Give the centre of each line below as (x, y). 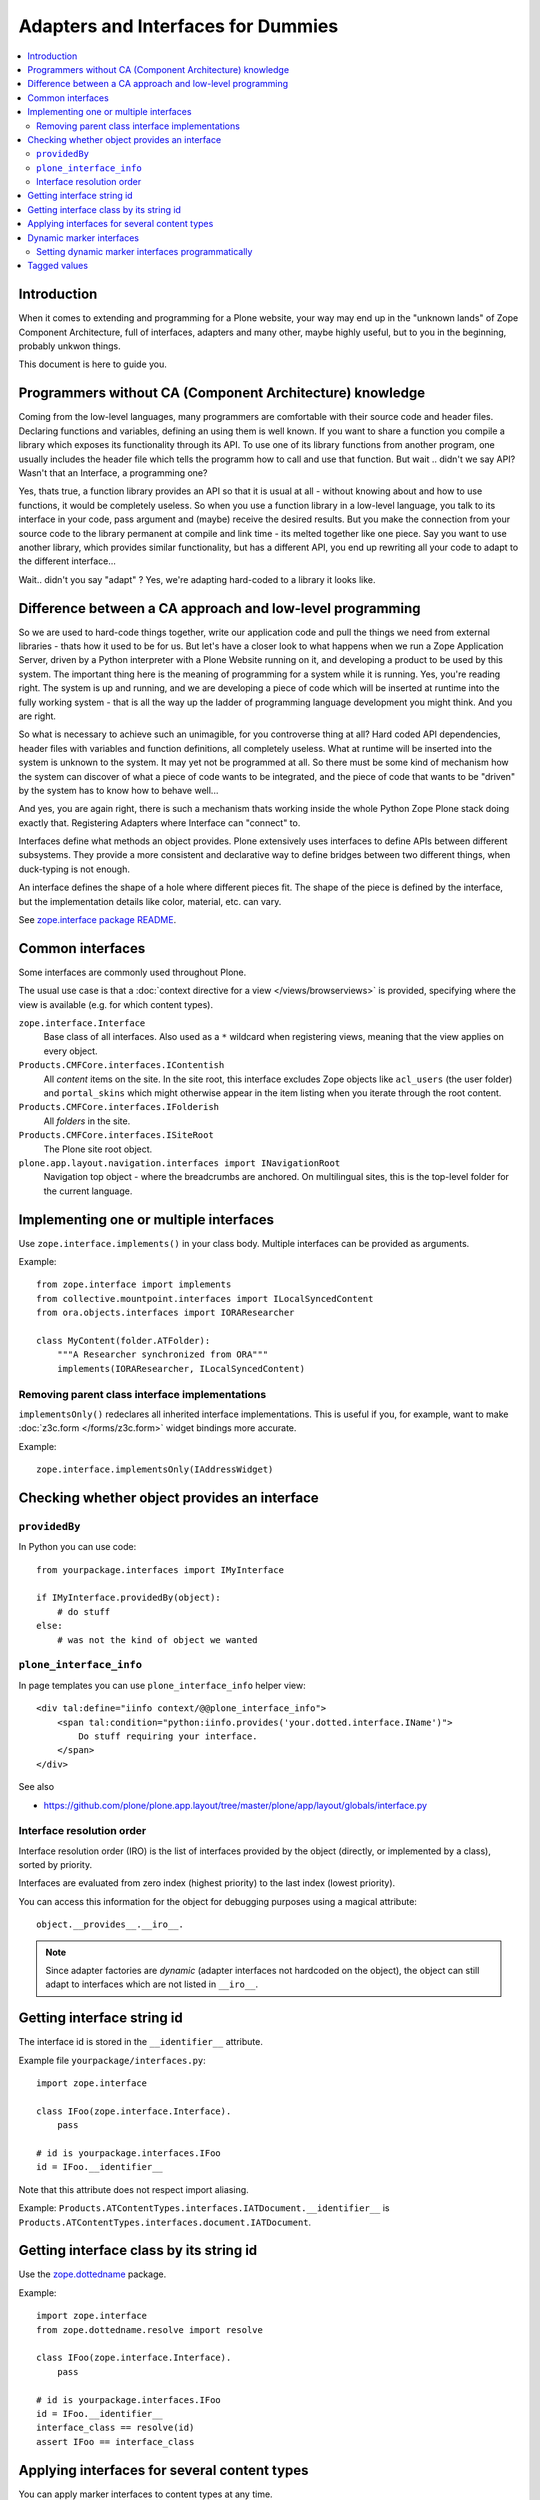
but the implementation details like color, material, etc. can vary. (150, 901)
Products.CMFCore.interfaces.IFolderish (119, 1107)
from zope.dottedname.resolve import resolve (150, 2329)
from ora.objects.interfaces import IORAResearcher (165, 1313)
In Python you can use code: (77, 1547)
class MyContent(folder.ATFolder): (123, 1341)
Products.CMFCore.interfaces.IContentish (121, 1065)
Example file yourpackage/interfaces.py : (112, 2060)
